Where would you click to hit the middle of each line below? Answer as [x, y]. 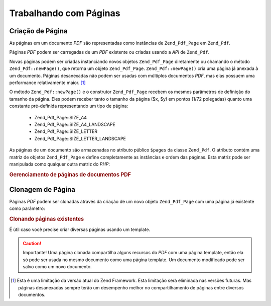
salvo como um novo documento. [57, 267]
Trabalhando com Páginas [65, 13]
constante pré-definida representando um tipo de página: [69, 106]
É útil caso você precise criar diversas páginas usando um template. [80, 229]
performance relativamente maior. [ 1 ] [47, 83]
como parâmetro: [27, 208]
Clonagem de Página [42, 189]
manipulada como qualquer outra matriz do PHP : [60, 164]
